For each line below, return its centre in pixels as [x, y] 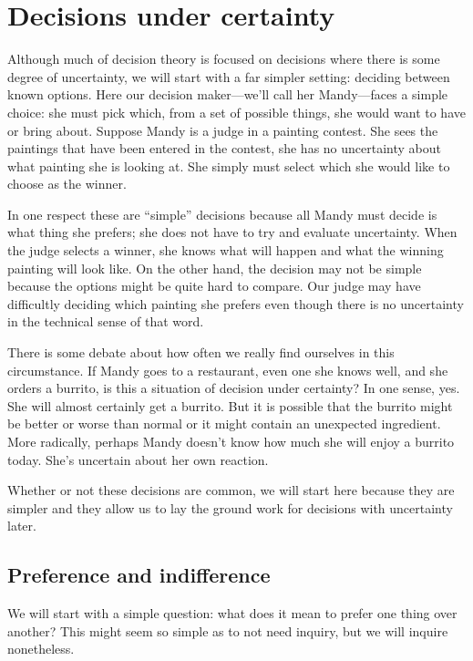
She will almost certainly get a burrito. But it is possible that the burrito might [230, 405]
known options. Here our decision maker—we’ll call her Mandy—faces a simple [228, 94]
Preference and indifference [139, 575]
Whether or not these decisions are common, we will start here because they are [231, 490]
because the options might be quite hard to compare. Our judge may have [214, 286]
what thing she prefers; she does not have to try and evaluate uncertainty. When [232, 232]
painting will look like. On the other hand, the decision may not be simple [215, 268]
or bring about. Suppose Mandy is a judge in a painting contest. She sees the [223, 130]
